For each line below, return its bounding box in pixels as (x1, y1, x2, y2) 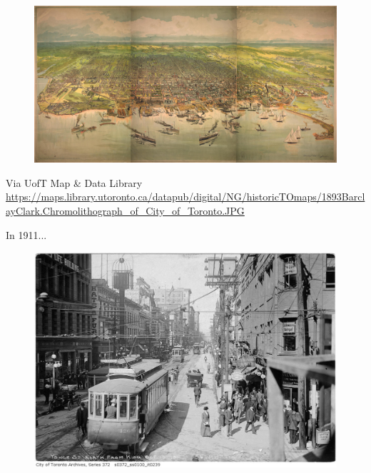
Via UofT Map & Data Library (6, 175, 143, 190)
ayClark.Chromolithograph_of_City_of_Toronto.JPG (6, 203, 245, 218)
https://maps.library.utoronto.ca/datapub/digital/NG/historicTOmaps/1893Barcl (6, 189, 365, 204)
